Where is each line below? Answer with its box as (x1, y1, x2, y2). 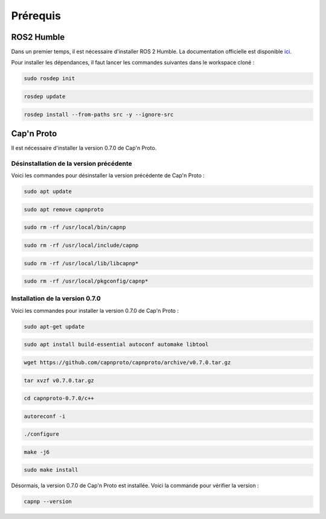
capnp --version (24, 498, 72, 505)
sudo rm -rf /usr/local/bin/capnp (24, 224, 126, 231)
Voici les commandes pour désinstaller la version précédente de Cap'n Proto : (11, 172, 205, 179)
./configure (24, 431, 60, 438)
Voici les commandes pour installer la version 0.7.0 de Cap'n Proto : (11, 307, 179, 314)
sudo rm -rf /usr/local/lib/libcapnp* (24, 260, 139, 266)
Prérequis (11, 9, 62, 22)
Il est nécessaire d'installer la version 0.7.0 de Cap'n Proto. (11, 145, 157, 152)
